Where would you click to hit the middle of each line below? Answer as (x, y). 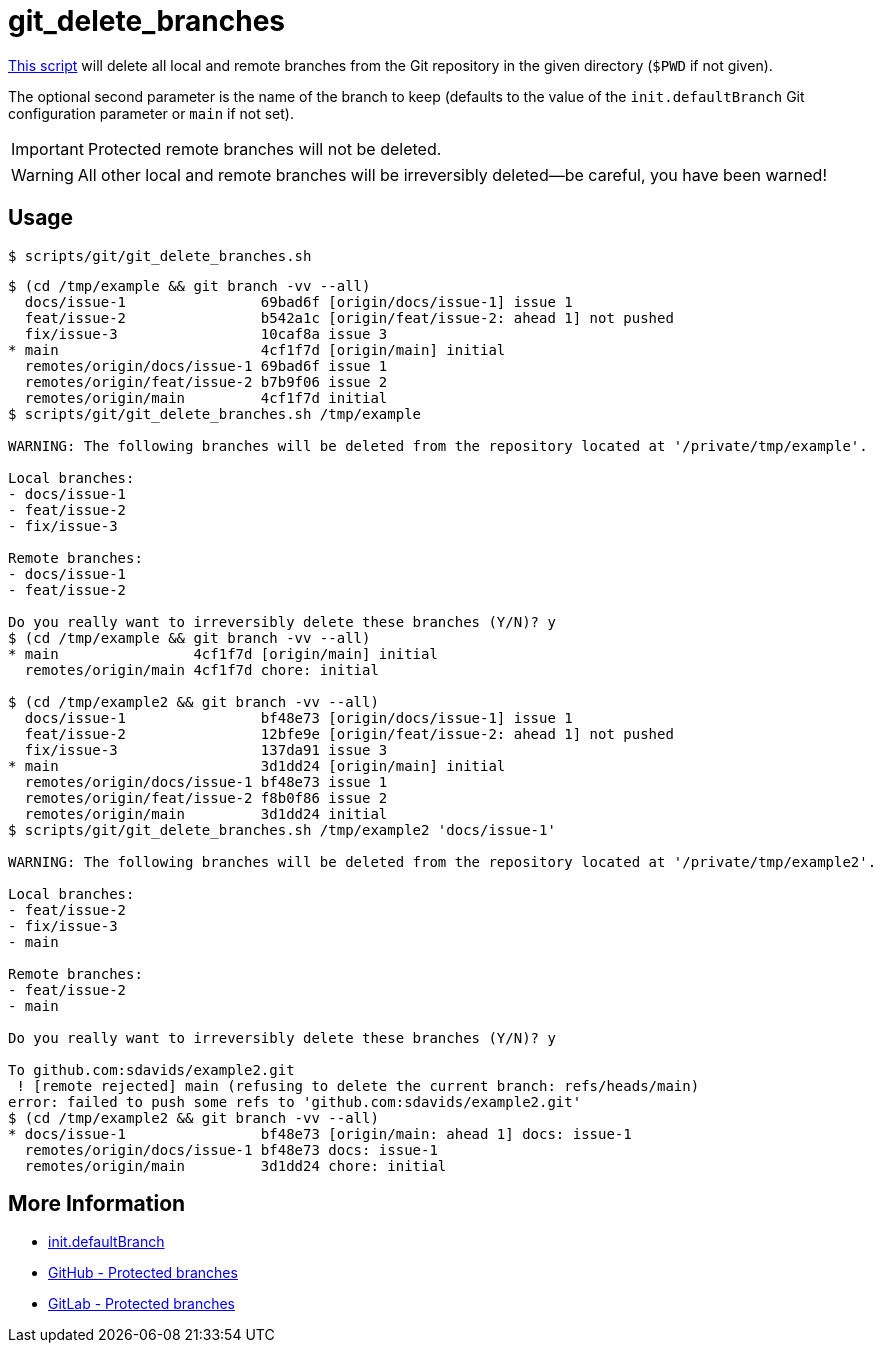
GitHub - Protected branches (143, 1273)
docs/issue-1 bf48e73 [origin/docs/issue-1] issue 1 (298, 717)
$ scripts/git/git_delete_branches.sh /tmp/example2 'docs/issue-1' (282, 829)
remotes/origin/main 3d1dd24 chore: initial (235, 1165)
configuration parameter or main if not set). (151, 113)
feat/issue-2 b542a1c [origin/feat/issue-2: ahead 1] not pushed (349, 317)
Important (47, 148)
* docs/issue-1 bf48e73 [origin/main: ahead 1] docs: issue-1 (320, 1133)
